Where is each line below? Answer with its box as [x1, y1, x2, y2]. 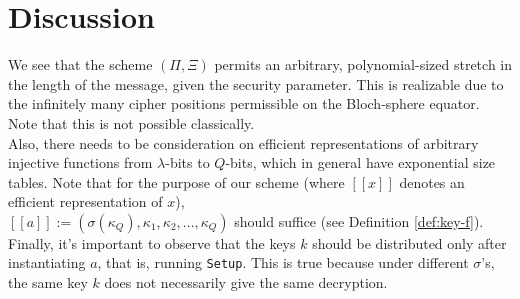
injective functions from [8, 152, 153, 173]
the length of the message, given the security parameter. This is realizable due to [8, 73, 504, 94]
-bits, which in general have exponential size [225, 152, 496, 173]
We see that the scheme [8, 54, 153, 75]
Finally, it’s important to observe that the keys [8, 232, 296, 253]
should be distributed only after [312, 232, 507, 253]
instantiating [8, 252, 86, 273]
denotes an [399, 171, 465, 192]
